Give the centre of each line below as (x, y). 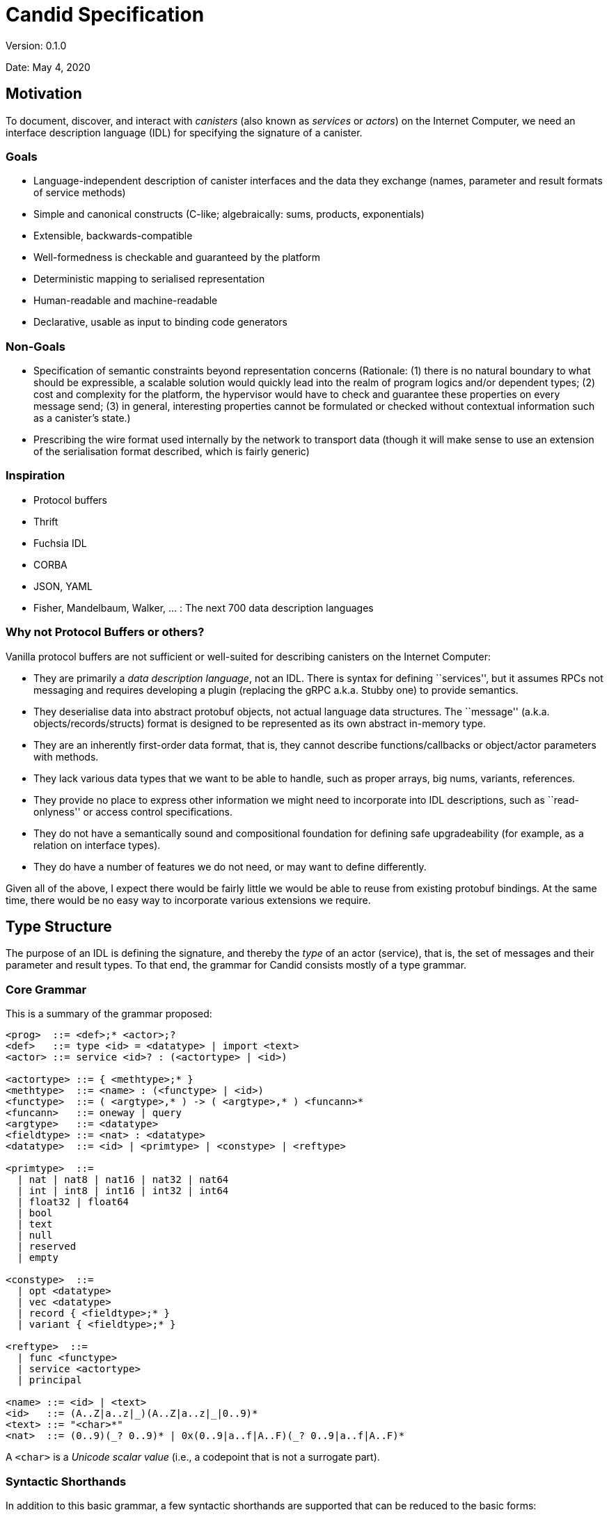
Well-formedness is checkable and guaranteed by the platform (177, 257)
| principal (49, 1380)
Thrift (46, 521)
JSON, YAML (63, 586)
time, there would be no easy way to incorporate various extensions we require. (188, 900)
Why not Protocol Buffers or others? (105, 632)
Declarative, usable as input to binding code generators (160, 322)
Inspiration (35, 476)
